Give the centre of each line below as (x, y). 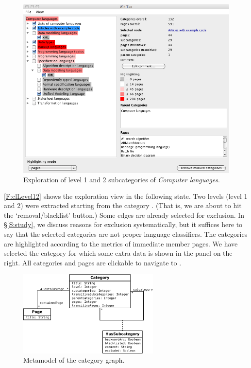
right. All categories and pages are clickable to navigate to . (93, 262)
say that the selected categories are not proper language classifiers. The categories (126, 234)
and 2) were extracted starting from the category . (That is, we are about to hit (123, 205)
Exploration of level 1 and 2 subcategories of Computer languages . (122, 180)
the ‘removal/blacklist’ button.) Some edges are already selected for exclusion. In (124, 215)
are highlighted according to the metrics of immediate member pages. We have (121, 243)
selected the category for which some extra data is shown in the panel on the (118, 253)
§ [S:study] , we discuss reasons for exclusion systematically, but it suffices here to (123, 224)
